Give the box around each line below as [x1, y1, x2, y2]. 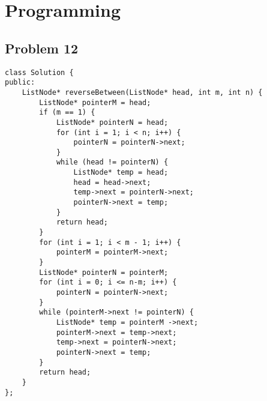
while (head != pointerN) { [56, 158, 169, 167]
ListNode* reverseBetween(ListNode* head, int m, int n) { [22, 88, 263, 97]
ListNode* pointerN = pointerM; [39, 268, 169, 277]
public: [5, 78, 35, 87]
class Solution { [5, 68, 74, 77]
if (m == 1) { [39, 108, 95, 117]
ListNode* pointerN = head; [56, 118, 169, 127]
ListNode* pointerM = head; [39, 98, 151, 107]
